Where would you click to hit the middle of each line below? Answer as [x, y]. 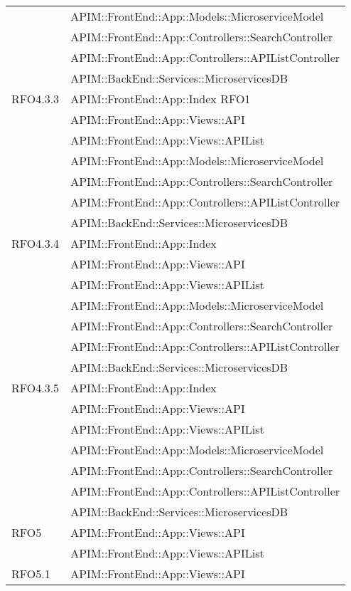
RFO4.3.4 [36, 243]
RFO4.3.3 [36, 99]
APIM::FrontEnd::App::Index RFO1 [161, 99]
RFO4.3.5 [36, 388]
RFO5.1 [31, 574]
